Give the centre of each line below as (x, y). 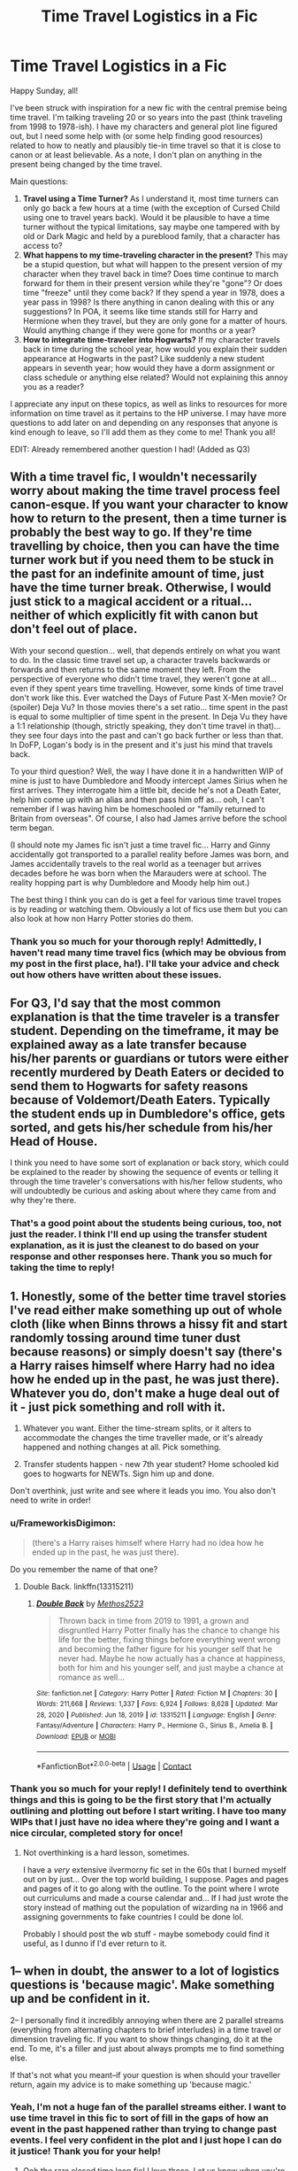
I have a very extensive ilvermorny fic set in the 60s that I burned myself (154, 1869)
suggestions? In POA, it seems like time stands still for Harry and (141, 311)
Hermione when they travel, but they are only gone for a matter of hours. (155, 321)
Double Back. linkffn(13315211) (78, 1586)
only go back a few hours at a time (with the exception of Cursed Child (152, 208)
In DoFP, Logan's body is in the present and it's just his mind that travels (141, 745)
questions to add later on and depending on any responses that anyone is (144, 422)
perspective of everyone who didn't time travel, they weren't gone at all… (143, 678)
